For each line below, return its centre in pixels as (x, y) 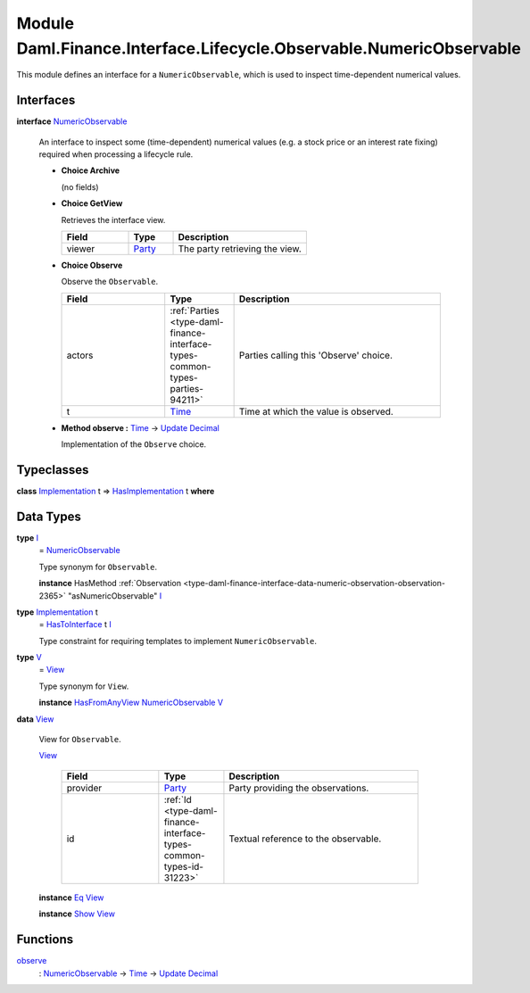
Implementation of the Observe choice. (134, 444)
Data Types (49, 516)
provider (84, 788)
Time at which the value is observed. (316, 411)
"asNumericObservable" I (115, 596)
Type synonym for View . (84, 686)
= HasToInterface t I (75, 625)
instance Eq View (71, 898)
